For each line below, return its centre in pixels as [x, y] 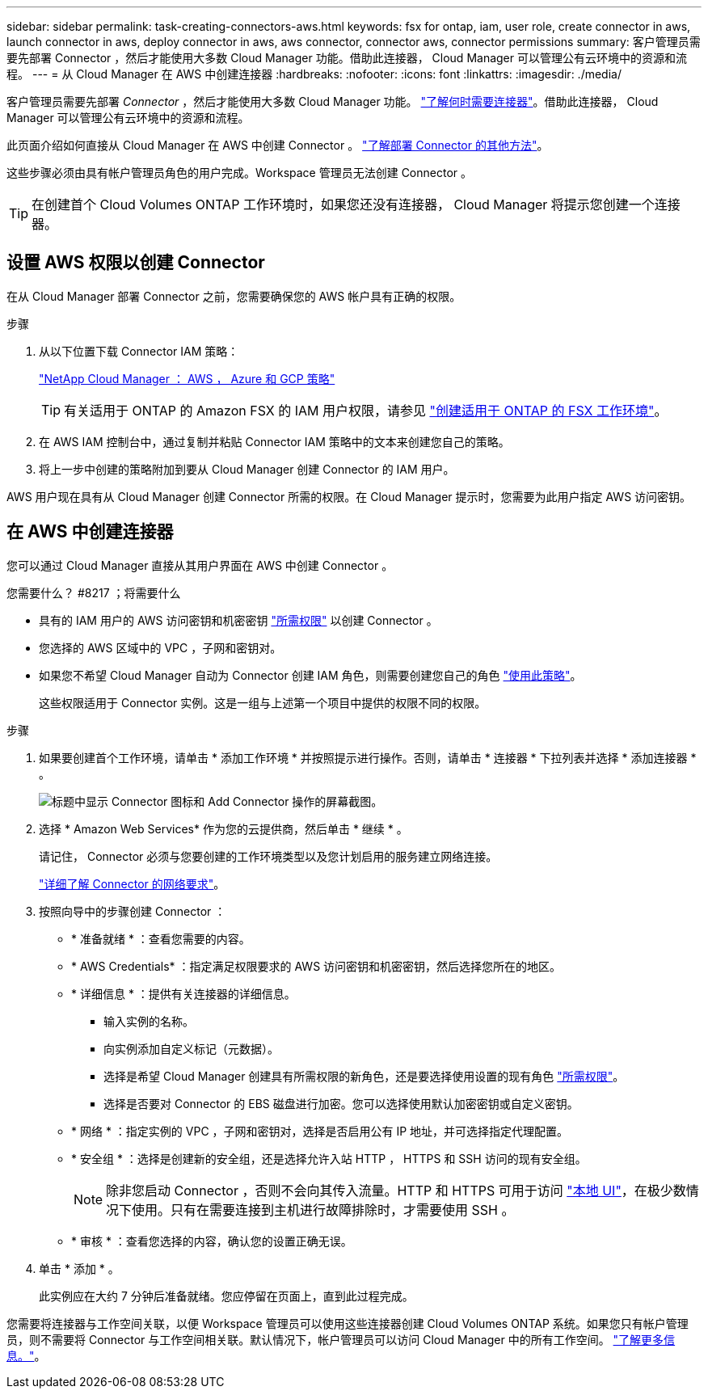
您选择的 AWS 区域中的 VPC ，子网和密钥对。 [160, 647]
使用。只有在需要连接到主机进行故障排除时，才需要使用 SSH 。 [323, 1210]
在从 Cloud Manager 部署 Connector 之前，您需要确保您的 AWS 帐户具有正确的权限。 [234, 296]
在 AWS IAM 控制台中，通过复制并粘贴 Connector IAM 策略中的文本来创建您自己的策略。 [274, 441]
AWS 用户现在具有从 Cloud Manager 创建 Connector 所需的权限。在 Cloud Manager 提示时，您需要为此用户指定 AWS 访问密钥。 [349, 496]
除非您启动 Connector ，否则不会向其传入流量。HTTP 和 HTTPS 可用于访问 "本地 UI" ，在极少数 [396, 1190]
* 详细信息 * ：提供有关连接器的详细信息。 [183, 993]
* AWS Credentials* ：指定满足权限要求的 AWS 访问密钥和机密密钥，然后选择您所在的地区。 [316, 966]
